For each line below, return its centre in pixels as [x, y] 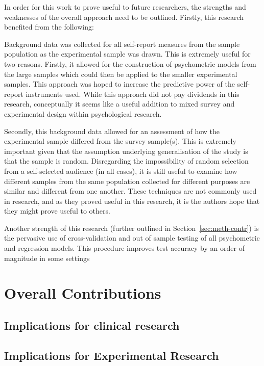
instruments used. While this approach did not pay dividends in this [133, 94]
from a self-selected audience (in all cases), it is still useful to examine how [121, 171]
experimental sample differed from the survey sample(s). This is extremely [120, 141]
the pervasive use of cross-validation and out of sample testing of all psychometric [132, 238]
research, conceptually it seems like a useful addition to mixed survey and [119, 104]
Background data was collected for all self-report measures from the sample [122, 44]
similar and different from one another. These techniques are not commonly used [130, 191]
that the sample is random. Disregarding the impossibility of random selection [126, 161]
